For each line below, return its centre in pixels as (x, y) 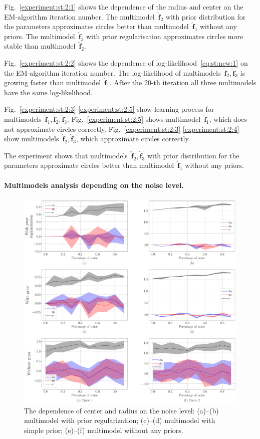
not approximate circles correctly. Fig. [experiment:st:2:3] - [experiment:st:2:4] (122, 129)
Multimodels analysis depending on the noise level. (94, 185)
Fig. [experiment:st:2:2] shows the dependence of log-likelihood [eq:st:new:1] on (126, 62)
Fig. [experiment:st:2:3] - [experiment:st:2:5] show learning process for (109, 109)
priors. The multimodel (40, 36)
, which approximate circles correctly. (133, 139)
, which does (228, 119)
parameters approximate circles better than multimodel (89, 165)
